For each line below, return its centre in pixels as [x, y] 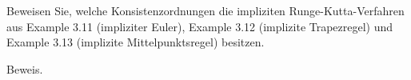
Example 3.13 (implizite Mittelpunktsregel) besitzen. [136, 42]
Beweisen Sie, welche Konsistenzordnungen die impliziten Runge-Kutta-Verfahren [205, 10]
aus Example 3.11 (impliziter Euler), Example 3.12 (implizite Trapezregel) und [200, 26]
